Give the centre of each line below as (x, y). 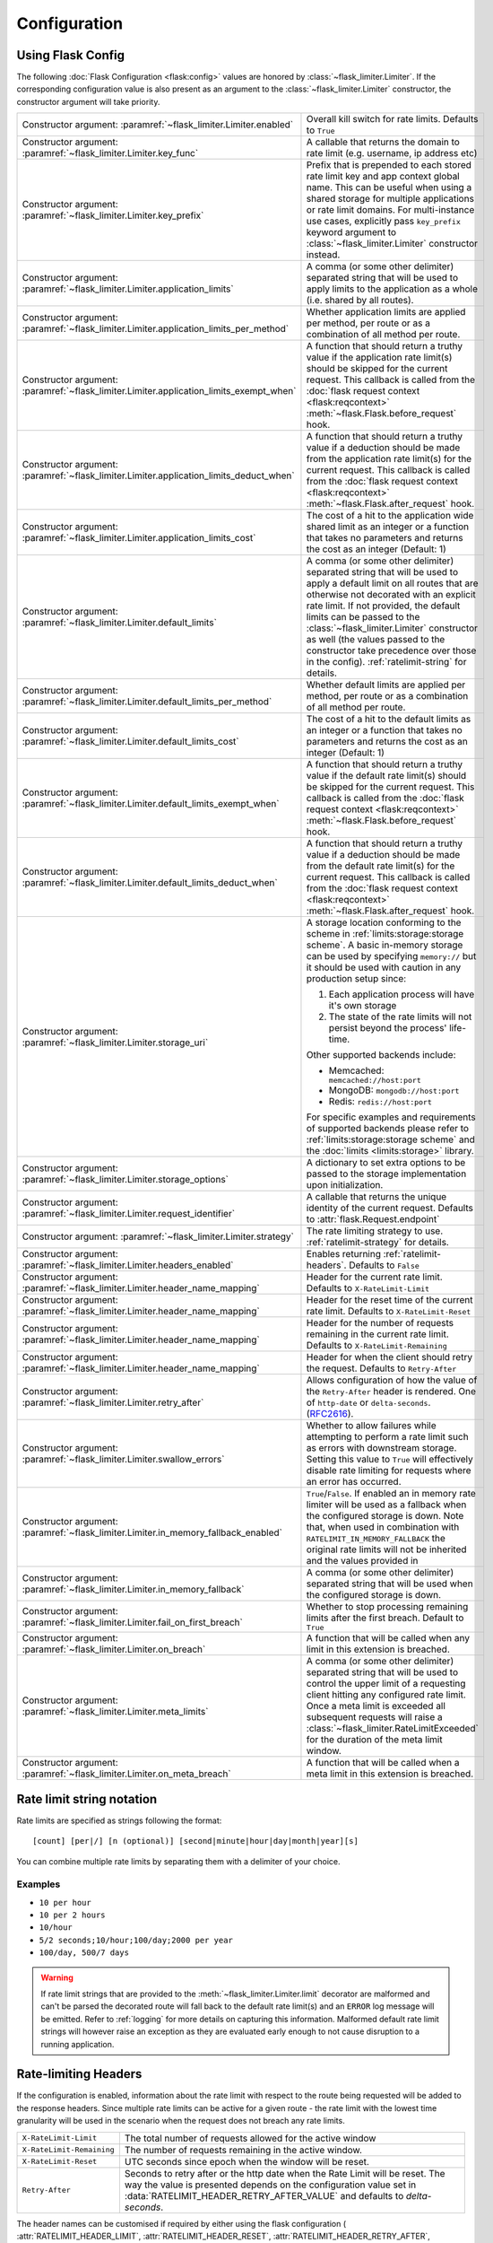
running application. (78, 2044)
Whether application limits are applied (386, 312)
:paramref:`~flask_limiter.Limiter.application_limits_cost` (139, 538)
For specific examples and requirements (391, 1117)
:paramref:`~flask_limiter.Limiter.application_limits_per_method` (156, 329)
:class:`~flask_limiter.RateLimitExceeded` (393, 1729)
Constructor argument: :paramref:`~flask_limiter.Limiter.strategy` (158, 1236)
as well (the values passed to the (376, 640)
